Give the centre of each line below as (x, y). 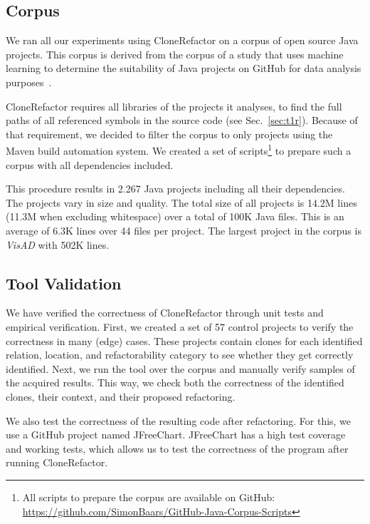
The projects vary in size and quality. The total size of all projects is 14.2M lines (181, 202)
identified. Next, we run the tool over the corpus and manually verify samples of (180, 368)
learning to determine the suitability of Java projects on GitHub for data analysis (184, 68)
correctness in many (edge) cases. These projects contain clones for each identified (184, 340)
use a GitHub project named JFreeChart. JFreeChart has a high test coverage (176, 435)
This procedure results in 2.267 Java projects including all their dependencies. (175, 189)
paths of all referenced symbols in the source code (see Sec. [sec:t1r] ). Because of (182, 120)
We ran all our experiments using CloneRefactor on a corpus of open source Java (182, 40)
